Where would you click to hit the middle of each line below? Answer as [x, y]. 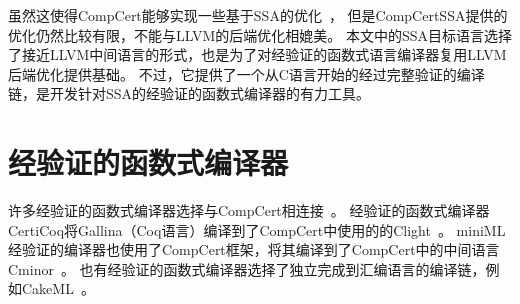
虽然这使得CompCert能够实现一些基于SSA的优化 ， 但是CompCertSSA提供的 [258, 15]
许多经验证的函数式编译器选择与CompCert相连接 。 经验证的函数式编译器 [249, 210]
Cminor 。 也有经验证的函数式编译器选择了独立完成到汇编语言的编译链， [247, 268]
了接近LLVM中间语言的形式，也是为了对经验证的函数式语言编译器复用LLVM [257, 54]
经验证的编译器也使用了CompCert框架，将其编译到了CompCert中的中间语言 [254, 249]
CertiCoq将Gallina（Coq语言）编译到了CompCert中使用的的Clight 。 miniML [257, 229]
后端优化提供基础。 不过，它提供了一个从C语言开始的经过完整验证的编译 [246, 73]
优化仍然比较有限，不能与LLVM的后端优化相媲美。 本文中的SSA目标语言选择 [260, 34]
